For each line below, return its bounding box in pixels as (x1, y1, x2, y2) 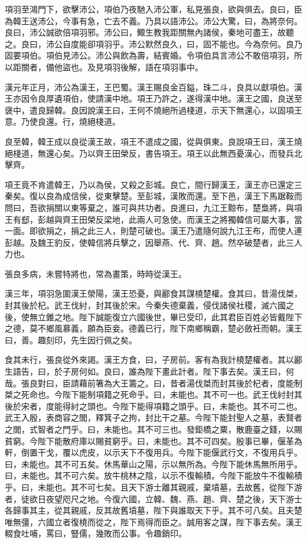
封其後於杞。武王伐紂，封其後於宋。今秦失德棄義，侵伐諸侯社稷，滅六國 (5, 299, 286, 311)
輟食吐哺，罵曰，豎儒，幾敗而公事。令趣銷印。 (5, 527, 187, 539)
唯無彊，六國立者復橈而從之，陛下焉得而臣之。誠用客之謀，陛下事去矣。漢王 (5, 515, 302, 528)
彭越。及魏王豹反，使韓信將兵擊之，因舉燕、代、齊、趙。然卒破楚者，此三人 (5, 236, 302, 248)
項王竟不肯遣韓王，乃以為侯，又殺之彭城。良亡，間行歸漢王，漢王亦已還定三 (5, 178, 302, 190)
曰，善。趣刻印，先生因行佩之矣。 (5, 333, 137, 346)
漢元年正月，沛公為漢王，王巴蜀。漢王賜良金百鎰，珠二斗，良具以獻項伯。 (5, 80, 294, 93)
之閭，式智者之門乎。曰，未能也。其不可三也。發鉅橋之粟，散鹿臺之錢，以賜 (5, 423, 302, 435)
